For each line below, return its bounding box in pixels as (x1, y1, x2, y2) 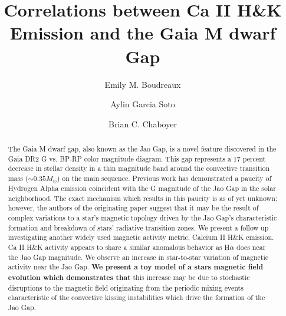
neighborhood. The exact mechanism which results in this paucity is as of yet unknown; (8, 193, 278, 203)
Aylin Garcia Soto (110, 98, 175, 110)
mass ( (8, 173, 28, 183)
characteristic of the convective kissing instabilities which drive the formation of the (8, 292, 265, 302)
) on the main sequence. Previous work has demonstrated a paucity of (57, 173, 272, 183)
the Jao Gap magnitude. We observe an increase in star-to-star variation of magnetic (8, 252, 269, 262)
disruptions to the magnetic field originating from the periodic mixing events (8, 282, 244, 292)
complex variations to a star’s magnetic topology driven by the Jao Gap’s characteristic (8, 212, 277, 222)
